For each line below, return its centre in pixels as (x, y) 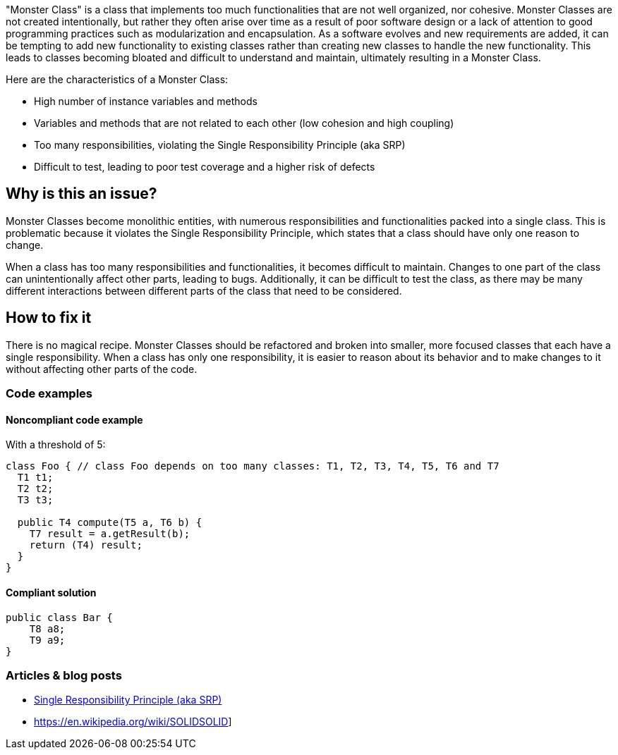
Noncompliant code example (74, 419)
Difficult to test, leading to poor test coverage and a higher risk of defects (205, 167)
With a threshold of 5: (56, 445)
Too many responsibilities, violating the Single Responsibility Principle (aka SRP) (220, 145)
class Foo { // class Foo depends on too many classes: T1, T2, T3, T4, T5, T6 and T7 (253, 466)
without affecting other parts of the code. (102, 369)
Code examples (49, 394)
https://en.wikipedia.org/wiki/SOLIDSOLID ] (133, 722)
